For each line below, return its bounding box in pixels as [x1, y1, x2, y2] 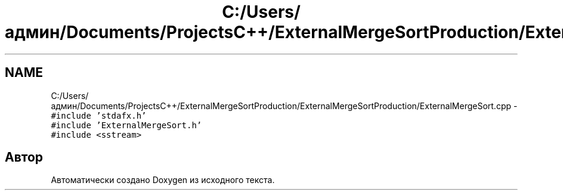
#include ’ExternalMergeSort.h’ [51, 120, 202, 130]
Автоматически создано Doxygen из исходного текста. [51, 175, 275, 185]
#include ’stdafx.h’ [51, 110, 147, 120]
